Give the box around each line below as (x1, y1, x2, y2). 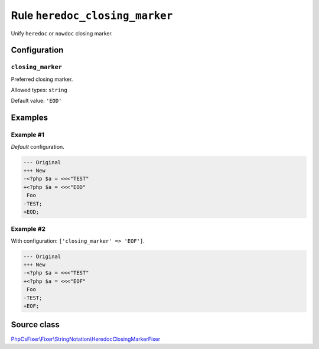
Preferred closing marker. (11, 76, 73, 83)
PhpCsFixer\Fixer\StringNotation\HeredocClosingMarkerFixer (11, 335, 161, 343)
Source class (11, 319, 60, 330)
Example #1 (11, 131, 44, 139)
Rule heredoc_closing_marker (11, 9, 173, 22)
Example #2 (11, 225, 46, 233)
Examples (11, 113, 48, 123)
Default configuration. (11, 143, 64, 150)
